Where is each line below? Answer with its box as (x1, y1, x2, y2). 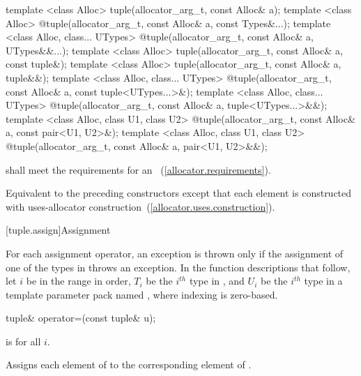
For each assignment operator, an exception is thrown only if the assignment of (6, 246, 344, 260)
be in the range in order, (26, 273, 131, 288)
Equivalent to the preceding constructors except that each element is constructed (6, 186, 352, 200)
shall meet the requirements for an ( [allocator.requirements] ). (6, 162, 271, 176)
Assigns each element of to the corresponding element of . (6, 357, 252, 372)
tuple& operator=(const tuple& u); (6, 310, 156, 325)
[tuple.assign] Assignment (6, 223, 111, 237)
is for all (6, 333, 41, 348)
